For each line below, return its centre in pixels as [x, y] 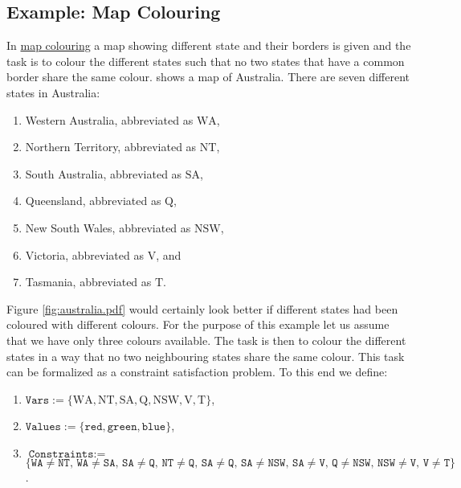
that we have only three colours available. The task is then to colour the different [206, 340]
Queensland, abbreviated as [93, 201]
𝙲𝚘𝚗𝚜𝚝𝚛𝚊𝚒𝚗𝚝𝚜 [61, 454]
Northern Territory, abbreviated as [111, 147]
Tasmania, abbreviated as [88, 282]
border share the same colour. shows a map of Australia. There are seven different [208, 77]
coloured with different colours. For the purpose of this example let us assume [198, 324]
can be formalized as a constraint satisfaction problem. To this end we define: [197, 372]
